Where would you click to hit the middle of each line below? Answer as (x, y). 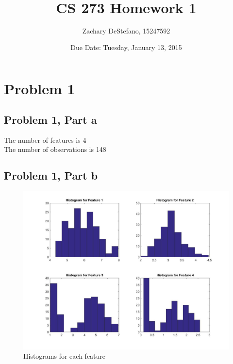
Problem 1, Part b (51, 175)
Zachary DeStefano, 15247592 (126, 31)
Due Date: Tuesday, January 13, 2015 (126, 47)
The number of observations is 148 (55, 149)
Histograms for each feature (65, 356)
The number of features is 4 (45, 140)
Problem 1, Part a (50, 119)
